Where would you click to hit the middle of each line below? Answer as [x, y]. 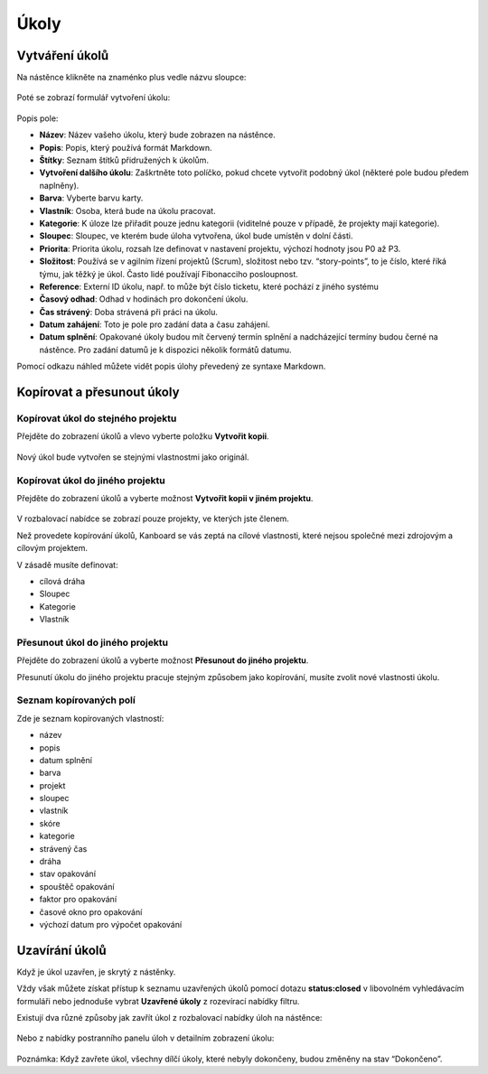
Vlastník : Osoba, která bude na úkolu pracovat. [127, 210]
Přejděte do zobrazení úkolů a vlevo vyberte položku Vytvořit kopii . [143, 436]
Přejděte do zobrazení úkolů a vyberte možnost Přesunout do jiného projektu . [163, 660]
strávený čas [63, 848]
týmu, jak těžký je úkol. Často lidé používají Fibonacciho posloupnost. [169, 274]
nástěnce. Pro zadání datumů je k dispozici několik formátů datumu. [165, 350]
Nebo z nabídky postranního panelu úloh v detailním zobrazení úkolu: [145, 1038]
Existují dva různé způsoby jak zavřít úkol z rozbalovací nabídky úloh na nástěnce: [169, 1018]
